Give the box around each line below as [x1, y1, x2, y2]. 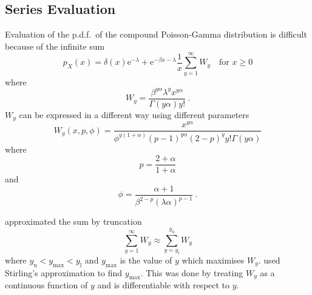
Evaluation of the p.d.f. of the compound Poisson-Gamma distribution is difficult [5, 28, 307, 41]
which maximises [181, 253, 245, 266]
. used [258, 253, 280, 266]
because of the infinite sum [5, 39, 105, 52]
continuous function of [5, 279, 88, 291]
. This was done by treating [140, 266, 243, 279]
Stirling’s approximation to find [5, 266, 123, 279]
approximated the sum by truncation [5, 215, 142, 228]
